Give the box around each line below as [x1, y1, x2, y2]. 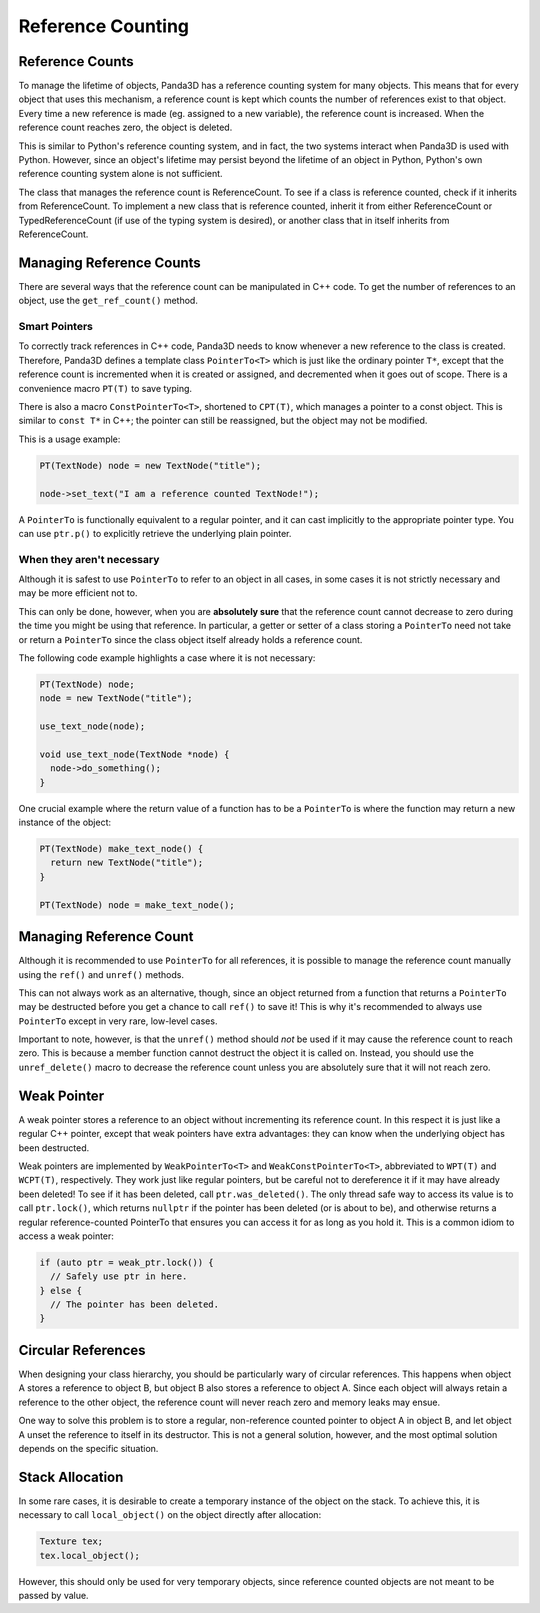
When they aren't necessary [18, 552, 160, 566]
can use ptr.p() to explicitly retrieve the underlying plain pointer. [18, 527, 292, 539]
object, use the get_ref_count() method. [18, 295, 199, 307]
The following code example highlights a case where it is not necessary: [18, 651, 316, 664]
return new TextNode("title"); [50, 857, 204, 869]
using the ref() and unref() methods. [18, 968, 185, 980]
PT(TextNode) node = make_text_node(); [39, 899, 235, 910]
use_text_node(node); [39, 721, 146, 732]
